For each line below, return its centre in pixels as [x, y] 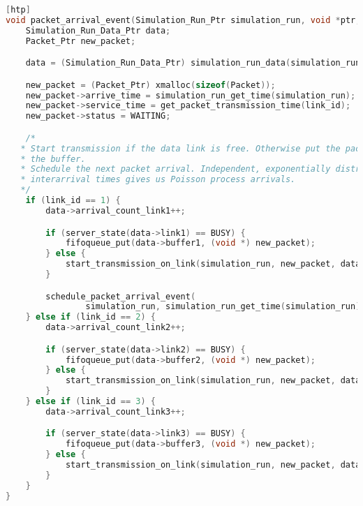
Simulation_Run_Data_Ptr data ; [98, 30]
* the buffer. [53, 159]
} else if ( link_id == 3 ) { [90, 402]
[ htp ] [18, 10]
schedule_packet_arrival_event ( [121, 296]
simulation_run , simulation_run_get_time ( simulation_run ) [223, 307]
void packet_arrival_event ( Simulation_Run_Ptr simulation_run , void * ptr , [183, 20]
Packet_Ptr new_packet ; [81, 41]
